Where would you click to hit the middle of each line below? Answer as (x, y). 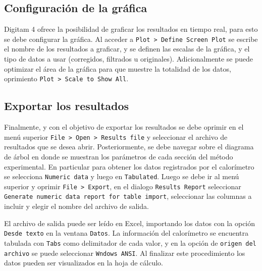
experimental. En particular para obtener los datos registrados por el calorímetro (129, 166)
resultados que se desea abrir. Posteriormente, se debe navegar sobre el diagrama (129, 147)
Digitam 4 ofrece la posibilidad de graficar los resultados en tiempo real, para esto (131, 29)
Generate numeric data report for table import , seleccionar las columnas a (128, 196)
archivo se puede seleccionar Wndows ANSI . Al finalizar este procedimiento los (125, 253)
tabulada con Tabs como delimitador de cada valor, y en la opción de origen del (130, 242)
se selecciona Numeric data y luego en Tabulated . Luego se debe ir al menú (122, 176)
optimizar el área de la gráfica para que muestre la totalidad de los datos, (118, 68)
